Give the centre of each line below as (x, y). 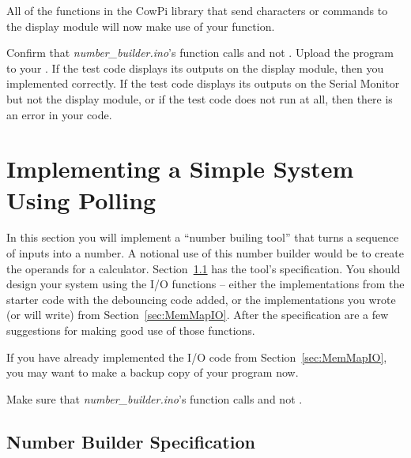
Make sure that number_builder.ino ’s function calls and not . (155, 398)
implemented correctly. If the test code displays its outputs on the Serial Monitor (203, 83)
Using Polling (81, 199)
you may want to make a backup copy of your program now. (153, 372)
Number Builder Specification (131, 441)
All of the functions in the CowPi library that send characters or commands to (197, 10)
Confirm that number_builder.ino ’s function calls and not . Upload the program (200, 53)
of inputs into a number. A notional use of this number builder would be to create (205, 253)
